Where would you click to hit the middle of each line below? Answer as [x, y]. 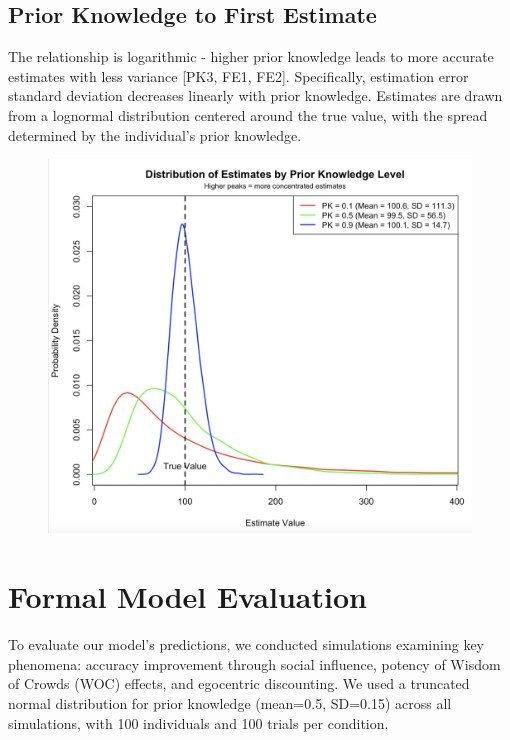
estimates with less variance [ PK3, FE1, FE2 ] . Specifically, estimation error [238, 75]
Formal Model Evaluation [187, 596]
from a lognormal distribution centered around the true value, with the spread [248, 114]
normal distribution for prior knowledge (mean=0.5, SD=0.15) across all [230, 702]
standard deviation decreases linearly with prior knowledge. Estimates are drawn [255, 95]
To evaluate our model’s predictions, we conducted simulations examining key [246, 644]
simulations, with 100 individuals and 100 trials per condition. [198, 722]
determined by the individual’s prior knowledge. [155, 134]
